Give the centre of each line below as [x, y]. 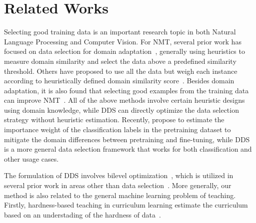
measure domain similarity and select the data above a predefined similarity [120, 61]
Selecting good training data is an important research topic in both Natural [120, 32]
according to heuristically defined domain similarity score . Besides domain [119, 81]
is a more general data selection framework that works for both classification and [128, 149]
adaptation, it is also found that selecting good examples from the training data [126, 90]
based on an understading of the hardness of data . [82, 214]
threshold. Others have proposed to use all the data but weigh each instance [121, 71]
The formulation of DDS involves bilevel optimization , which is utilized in [119, 175]
